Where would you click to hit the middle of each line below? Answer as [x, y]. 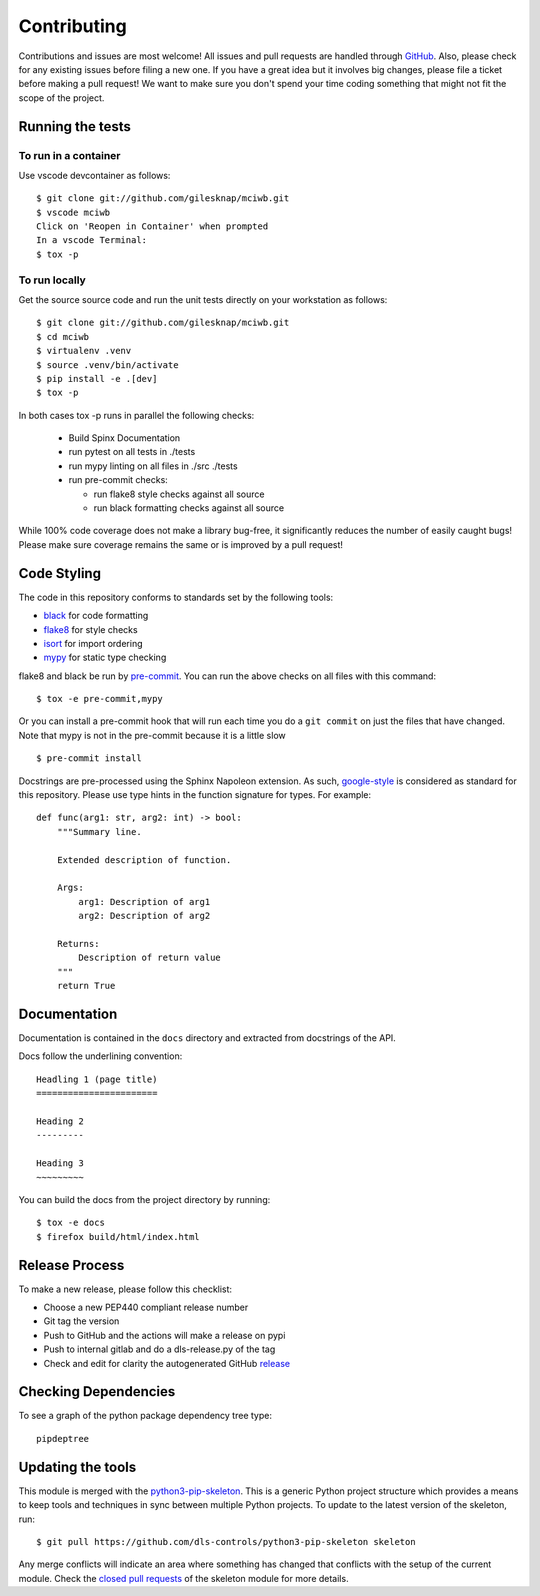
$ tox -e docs [70, 1223]
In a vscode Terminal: [92, 240]
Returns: [78, 943]
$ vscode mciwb [73, 212]
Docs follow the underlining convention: [100, 1056]
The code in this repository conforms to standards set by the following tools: [176, 597]
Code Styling [60, 573]
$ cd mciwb [63, 336]
